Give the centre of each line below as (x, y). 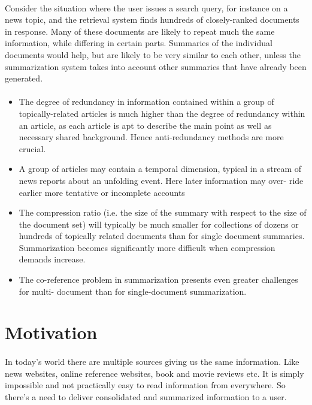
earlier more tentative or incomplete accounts (102, 192)
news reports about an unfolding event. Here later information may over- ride (161, 180)
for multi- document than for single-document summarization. (133, 291)
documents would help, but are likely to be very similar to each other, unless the (153, 54)
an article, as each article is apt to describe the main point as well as (145, 125)
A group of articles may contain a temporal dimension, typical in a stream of (160, 169)
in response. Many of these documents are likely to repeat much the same (140, 31)
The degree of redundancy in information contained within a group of (146, 102)
